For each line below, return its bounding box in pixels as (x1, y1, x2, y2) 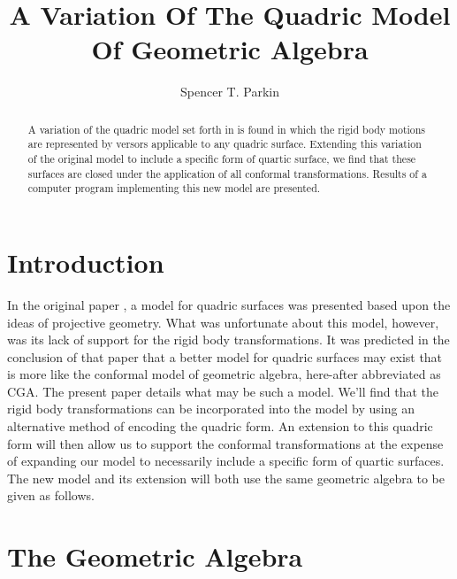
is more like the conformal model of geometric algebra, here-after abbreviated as (7, 365, 441, 383)
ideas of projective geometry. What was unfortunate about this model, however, (7, 313, 439, 331)
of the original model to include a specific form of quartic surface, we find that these (27, 151, 416, 166)
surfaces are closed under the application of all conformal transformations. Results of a (27, 166, 427, 181)
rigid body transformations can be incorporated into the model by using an (7, 399, 415, 418)
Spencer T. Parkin (180, 82, 279, 101)
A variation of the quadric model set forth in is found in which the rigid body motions (27, 121, 426, 136)
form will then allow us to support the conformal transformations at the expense (7, 434, 444, 452)
